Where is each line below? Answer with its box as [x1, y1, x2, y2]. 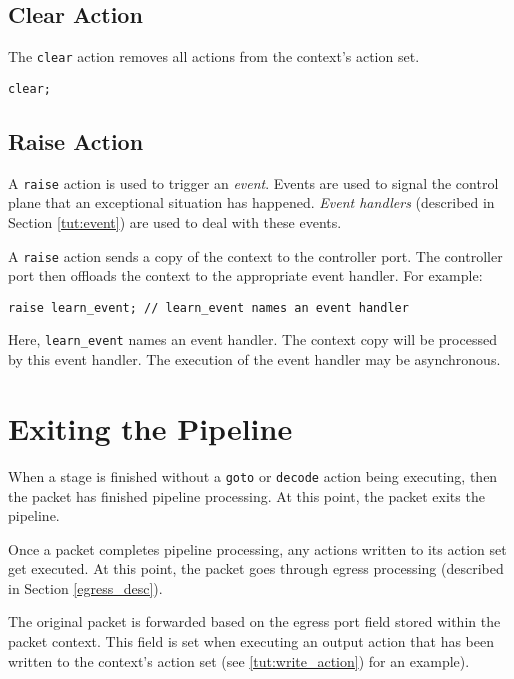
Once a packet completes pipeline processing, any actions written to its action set [8, 538, 507, 559]
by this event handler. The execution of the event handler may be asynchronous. [8, 349, 501, 370]
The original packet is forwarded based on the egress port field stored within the [8, 611, 501, 632]
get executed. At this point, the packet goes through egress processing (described [8, 558, 504, 579]
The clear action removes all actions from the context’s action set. [8, 46, 420, 67]
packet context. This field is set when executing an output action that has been [8, 631, 495, 652]
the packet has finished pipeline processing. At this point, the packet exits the [8, 485, 485, 506]
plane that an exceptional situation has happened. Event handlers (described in [8, 192, 495, 213]
